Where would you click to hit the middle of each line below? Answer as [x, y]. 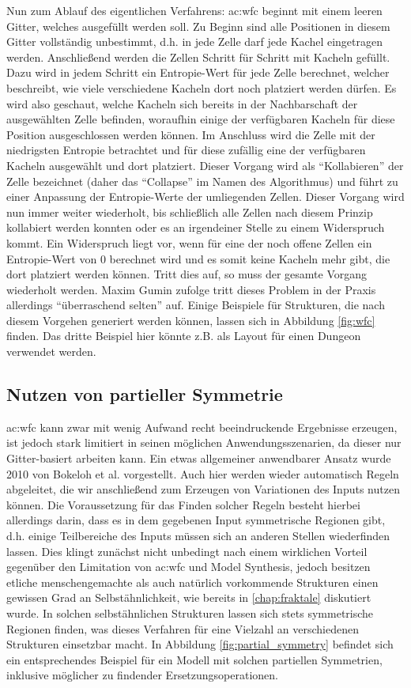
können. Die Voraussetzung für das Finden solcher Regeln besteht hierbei [183, 504]
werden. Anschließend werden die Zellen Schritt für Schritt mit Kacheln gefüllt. [198, 57]
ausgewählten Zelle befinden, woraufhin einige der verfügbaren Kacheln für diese [201, 119]
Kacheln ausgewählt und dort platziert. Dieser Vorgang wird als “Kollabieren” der [205, 165]
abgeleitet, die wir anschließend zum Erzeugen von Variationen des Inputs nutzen [203, 489]
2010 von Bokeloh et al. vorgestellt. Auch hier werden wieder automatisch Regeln [203, 473]
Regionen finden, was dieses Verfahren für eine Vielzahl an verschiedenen [183, 628]
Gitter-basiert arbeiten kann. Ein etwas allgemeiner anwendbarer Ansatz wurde [199, 458]
